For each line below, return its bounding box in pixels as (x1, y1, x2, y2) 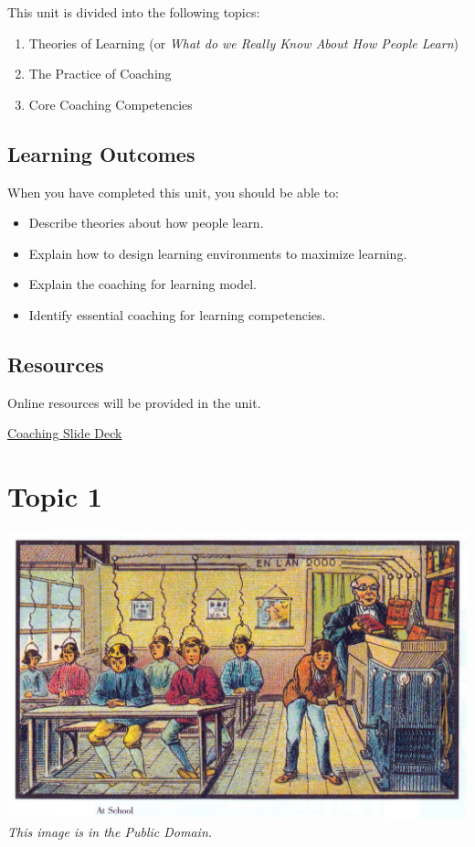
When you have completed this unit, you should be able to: (7, 182, 340, 201)
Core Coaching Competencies (28, 94, 193, 113)
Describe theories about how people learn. (28, 213, 264, 232)
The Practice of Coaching (28, 64, 172, 83)
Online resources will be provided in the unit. (7, 392, 261, 412)
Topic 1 (7, 477, 102, 515)
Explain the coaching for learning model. (28, 274, 257, 294)
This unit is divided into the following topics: (7, 3, 260, 21)
